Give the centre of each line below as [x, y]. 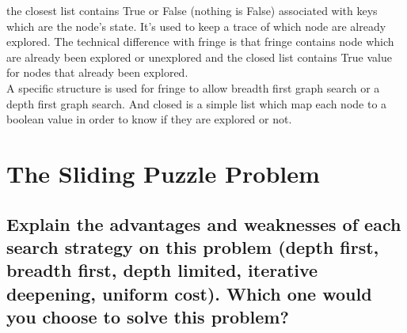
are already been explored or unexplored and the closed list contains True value [199, 57]
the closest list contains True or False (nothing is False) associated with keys [192, 10]
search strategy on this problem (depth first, [193, 246]
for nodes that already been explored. [97, 72]
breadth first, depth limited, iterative [162, 270]
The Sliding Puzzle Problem [163, 173]
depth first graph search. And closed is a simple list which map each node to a [197, 103]
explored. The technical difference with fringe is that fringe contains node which [200, 42]
